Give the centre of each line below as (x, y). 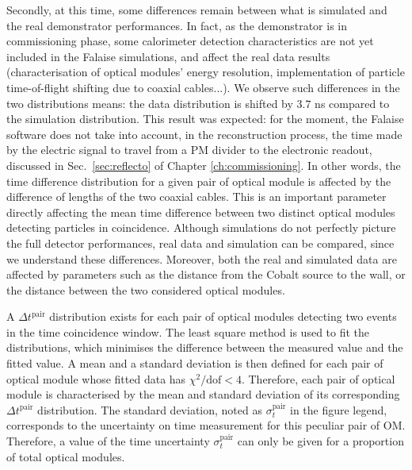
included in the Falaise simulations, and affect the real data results (168, 56)
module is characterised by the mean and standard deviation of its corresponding (203, 394)
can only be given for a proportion (320, 441)
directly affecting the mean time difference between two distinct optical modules (201, 212)
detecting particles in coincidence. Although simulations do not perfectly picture (201, 227)
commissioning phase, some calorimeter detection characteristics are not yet (190, 41)
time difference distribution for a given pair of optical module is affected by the (199, 181)
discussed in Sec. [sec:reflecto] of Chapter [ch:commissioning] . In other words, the (204, 165)
